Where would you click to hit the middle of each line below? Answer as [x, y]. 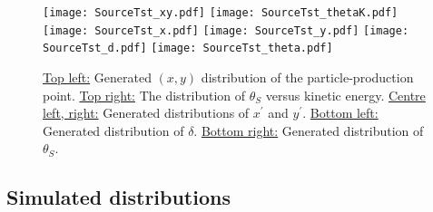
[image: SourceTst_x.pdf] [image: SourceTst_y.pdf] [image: [226, 30]
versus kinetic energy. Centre [345, 95]
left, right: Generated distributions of [146, 113]
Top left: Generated [97, 77]
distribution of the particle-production [307, 77]
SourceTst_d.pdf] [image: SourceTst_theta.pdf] [188, 48]
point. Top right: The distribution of [144, 95]
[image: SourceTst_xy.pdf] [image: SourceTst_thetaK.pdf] [221, 13]
